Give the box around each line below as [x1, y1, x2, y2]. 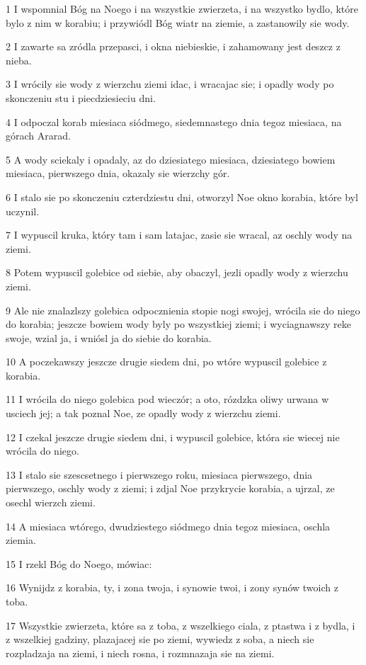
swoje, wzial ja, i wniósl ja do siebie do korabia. [6, 330, 212, 345]
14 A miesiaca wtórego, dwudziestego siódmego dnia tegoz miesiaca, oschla [6, 518, 331, 533]
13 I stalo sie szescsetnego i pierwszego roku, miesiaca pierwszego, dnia [6, 467, 313, 482]
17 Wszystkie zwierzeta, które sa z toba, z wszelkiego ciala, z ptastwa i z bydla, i [6, 618, 355, 632]
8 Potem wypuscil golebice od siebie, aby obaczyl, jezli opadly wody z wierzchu [6, 265, 348, 280]
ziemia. [6, 533, 36, 547]
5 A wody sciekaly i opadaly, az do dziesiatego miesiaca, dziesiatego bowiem [6, 152, 336, 166]
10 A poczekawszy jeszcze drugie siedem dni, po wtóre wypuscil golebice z [6, 354, 327, 369]
